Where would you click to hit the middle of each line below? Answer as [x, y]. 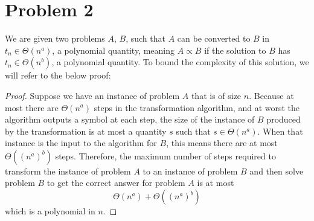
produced [284, 119]
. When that [280, 131]
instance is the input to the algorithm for [81, 143]
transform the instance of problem [68, 171]
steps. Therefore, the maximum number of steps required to [165, 155]
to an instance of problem [190, 171]
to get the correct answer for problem [116, 183]
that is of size [216, 95]
